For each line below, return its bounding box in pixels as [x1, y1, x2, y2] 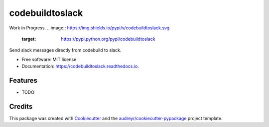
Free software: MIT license [21, 56, 77, 62]
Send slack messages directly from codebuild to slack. [9, 47, 122, 53]
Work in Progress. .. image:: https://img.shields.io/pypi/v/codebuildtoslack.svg [9, 25, 170, 31]
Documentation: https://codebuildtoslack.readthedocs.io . [21, 63, 139, 69]
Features [9, 76, 37, 84]
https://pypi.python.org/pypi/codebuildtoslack [61, 36, 155, 42]
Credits [9, 102, 33, 111]
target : [21, 36, 36, 42]
